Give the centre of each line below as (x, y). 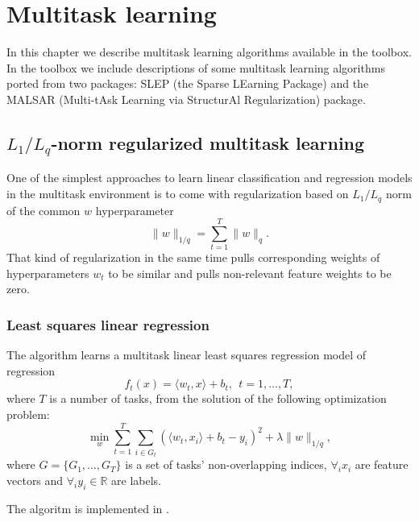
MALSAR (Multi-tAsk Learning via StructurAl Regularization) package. (186, 99)
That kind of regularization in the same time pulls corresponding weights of (193, 257)
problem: (28, 414)
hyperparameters (48, 273)
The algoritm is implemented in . (88, 508)
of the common (44, 210)
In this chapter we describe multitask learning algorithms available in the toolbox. (209, 52)
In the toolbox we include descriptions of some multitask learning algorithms (196, 67)
